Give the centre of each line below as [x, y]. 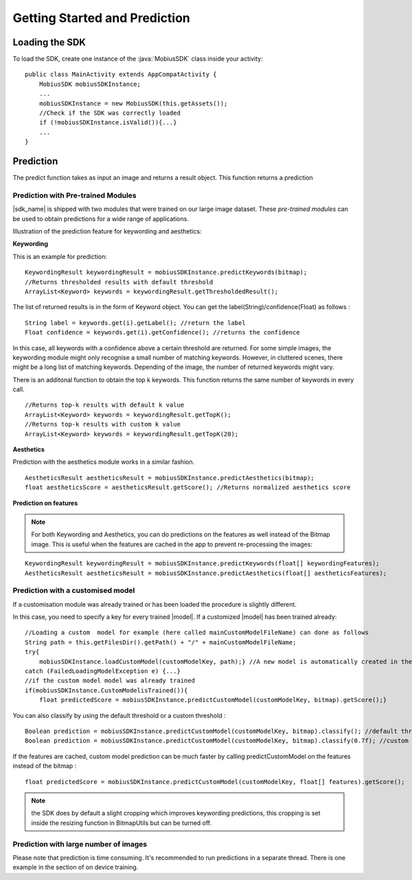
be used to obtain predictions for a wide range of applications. [101, 218]
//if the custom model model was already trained [110, 681]
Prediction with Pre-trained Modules [75, 195]
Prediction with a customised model [74, 591]
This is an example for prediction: [60, 256]
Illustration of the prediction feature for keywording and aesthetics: [107, 232]
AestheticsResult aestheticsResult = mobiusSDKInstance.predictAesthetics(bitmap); [170, 478]
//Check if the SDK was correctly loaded [110, 113]
